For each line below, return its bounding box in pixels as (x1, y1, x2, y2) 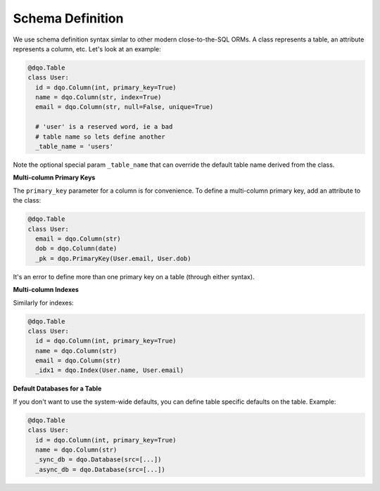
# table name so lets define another (35, 132, 165, 141)
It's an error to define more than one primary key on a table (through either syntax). (13, 272, 255, 281)
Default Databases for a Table (13, 384, 102, 393)
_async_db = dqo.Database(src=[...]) (35, 465, 165, 473)
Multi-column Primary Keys (13, 173, 96, 182)
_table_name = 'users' (35, 143, 114, 151)
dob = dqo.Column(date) (35, 245, 118, 253)
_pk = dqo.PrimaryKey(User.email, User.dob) (35, 254, 191, 262)
